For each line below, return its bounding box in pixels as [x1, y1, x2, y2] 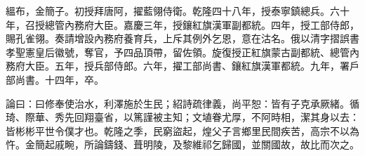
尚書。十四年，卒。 [15, 72, 104, 86]
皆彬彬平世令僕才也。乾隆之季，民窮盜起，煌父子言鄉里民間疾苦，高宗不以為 [6, 123, 359, 138]
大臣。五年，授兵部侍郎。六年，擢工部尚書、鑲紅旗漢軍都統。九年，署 [25, 58, 350, 73]
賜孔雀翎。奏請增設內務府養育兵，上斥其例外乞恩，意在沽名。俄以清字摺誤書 [6, 31, 359, 46]
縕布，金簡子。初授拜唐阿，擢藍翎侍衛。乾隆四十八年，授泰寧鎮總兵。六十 [6, 4, 350, 18]
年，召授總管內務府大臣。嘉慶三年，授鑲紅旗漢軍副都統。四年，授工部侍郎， [6, 17, 359, 32]
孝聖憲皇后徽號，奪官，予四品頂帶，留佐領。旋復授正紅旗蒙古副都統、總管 [6, 44, 350, 59]
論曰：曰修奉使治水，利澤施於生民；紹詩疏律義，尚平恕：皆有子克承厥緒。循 [6, 96, 359, 110]
